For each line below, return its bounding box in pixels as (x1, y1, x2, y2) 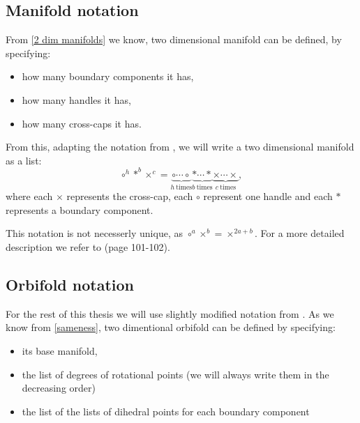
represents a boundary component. (6, 202, 153, 217)
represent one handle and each (203, 189, 333, 203)
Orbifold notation (6, 274, 135, 295)
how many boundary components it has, (22, 69, 194, 84)
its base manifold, (22, 344, 98, 358)
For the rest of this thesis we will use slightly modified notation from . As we (6, 306, 334, 321)
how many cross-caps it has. (22, 116, 142, 130)
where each (6, 189, 53, 203)
